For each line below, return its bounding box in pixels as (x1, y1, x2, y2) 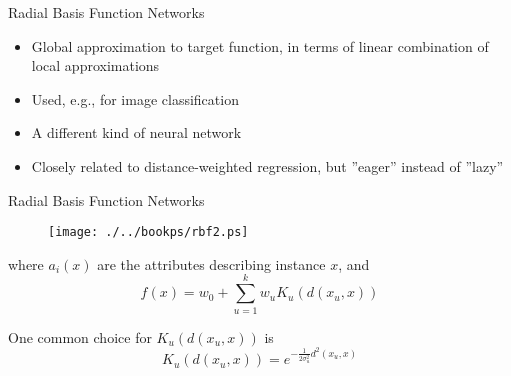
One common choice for (8, 326, 152, 347)
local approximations (31, 55, 160, 76)
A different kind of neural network (31, 122, 242, 143)
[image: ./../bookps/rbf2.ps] (48, 225, 249, 240)
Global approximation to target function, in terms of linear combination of (31, 35, 489, 56)
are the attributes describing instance (97, 253, 326, 274)
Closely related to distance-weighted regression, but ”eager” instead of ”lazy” (31, 155, 504, 176)
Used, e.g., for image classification (31, 88, 239, 109)
